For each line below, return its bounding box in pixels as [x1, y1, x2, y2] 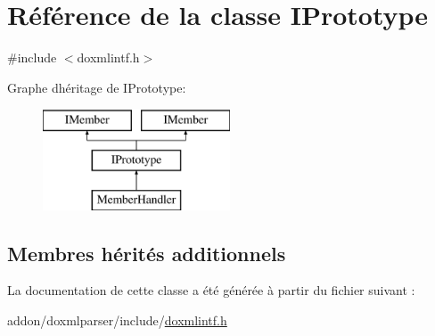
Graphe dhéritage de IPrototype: [7, 78, 186, 96]
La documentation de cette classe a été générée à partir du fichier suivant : [7, 281, 415, 299]
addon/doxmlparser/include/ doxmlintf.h [7, 311, 227, 330]
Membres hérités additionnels [7, 239, 286, 266]
